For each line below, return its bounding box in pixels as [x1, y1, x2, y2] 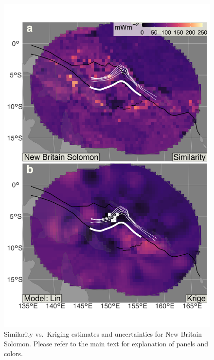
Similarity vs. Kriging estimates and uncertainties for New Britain [4, 329, 202, 339]
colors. [4, 348, 23, 358]
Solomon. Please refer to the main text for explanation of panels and [4, 339, 209, 349]
